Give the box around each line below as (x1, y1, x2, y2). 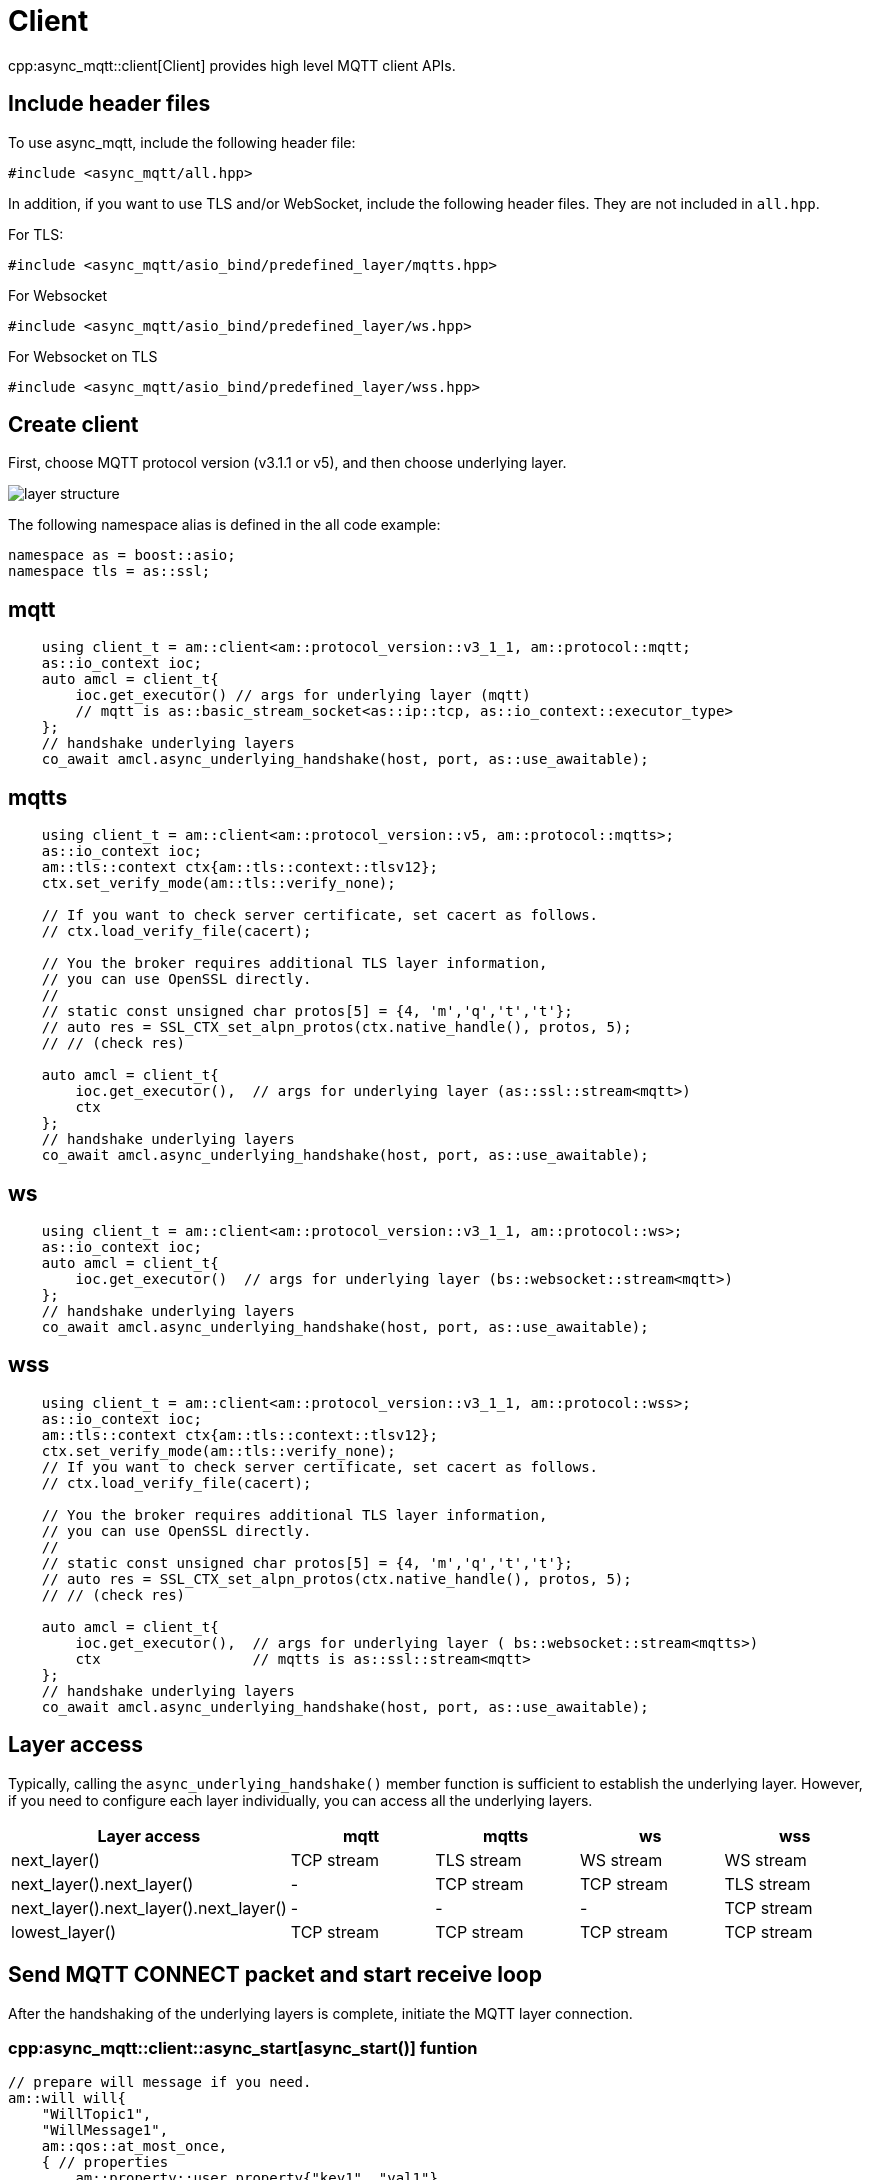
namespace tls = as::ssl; (8, 563, 211, 580)
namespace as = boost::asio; (8, 547, 236, 564)
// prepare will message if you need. (8, 2074, 312, 2091)
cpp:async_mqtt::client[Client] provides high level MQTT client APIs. (8, 56, 456, 74)
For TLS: (8, 225, 64, 243)
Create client (8, 412, 139, 438)
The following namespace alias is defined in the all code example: (8, 516, 441, 534)
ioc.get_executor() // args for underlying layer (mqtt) (75, 687, 531, 704)
